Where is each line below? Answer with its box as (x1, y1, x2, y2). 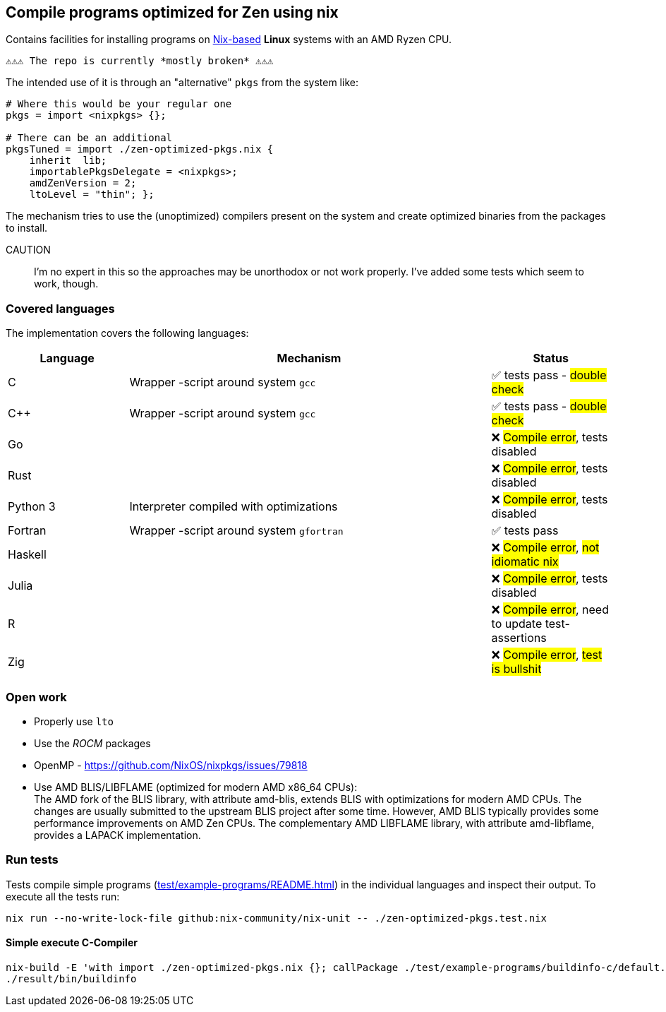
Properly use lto (34, 715, 114, 727)
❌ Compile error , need (491, 602, 609, 617)
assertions (491, 631, 547, 645)
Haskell (8, 547, 47, 562)
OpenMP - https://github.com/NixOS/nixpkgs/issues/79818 (34, 758, 308, 771)
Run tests (6, 852, 59, 867)
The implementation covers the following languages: (6, 327, 249, 340)
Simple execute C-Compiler (6, 936, 138, 949)
